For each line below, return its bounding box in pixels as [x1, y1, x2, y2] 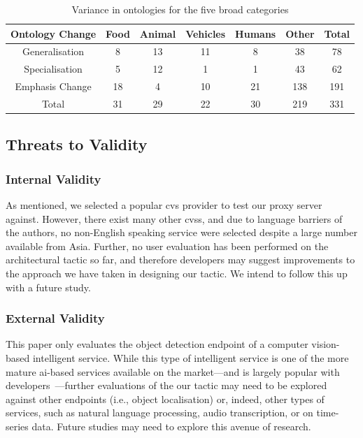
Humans [235, 26, 276, 41]
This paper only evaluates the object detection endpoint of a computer [6, 337, 308, 351]
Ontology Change [10, 26, 97, 41]
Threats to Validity [6, 133, 148, 155]
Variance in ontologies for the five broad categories [71, 2, 289, 16]
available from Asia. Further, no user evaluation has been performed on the [6, 238, 329, 253]
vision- [311, 337, 340, 351]
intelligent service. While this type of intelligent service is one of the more [32, 351, 349, 365]
